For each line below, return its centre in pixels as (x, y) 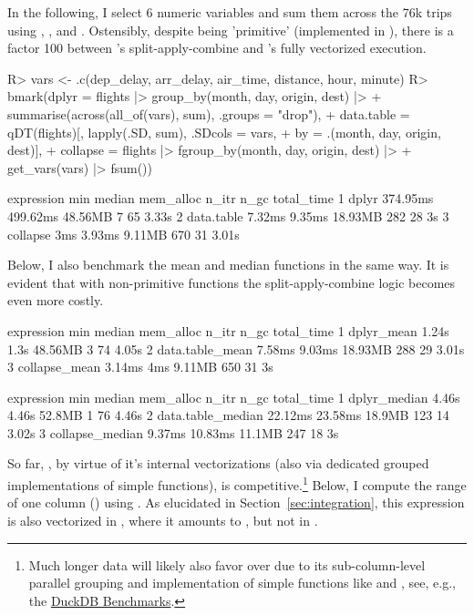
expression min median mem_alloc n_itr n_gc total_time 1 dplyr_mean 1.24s (228, 330)
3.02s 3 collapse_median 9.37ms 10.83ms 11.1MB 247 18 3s (173, 432)
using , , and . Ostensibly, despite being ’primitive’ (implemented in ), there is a (231, 30)
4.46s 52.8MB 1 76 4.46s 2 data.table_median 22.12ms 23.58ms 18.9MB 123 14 (228, 415)
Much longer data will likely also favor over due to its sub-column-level (227, 564)
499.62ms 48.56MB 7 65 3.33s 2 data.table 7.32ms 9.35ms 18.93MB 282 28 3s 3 (228, 215)
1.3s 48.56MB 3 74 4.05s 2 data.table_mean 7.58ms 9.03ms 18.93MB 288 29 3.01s (236, 348)
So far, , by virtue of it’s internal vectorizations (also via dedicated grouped (218, 463)
